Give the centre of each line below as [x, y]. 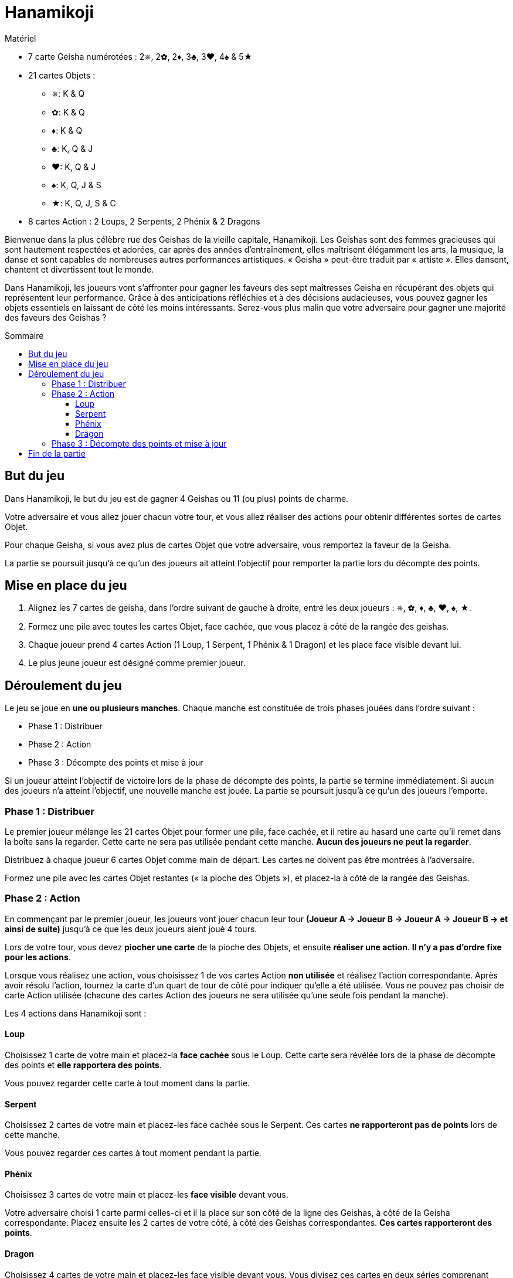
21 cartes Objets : [62, 75]
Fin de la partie [57, 453]
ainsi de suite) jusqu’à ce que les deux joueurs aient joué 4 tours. [131, 929]
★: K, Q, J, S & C [84, 203]
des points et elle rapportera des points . [84, 1065]
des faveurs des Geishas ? [56, 317]
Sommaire [24, 335]
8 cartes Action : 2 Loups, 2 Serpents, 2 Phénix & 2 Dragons [144, 221]
